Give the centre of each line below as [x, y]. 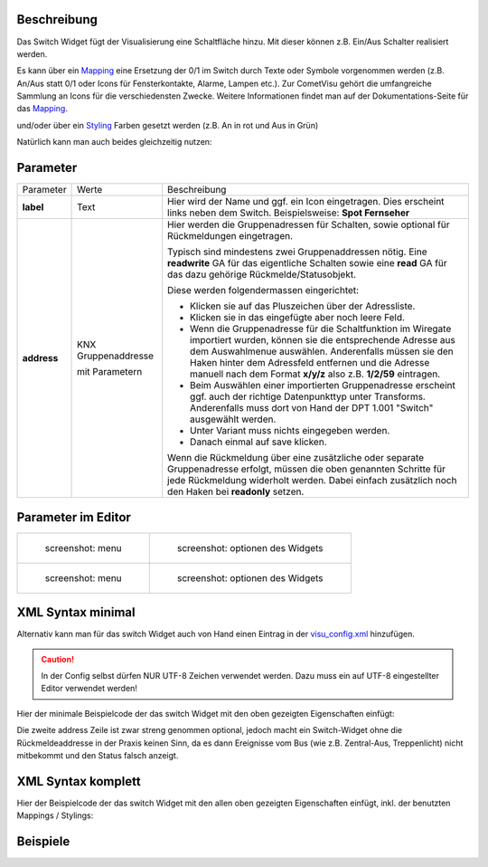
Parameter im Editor [74, 517]
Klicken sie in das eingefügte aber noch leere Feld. [298, 318]
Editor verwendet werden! [89, 689]
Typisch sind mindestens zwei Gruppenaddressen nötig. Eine [297, 252]
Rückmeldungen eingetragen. [230, 236]
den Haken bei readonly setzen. [236, 491]
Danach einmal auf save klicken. [258, 442]
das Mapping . [42, 109]
